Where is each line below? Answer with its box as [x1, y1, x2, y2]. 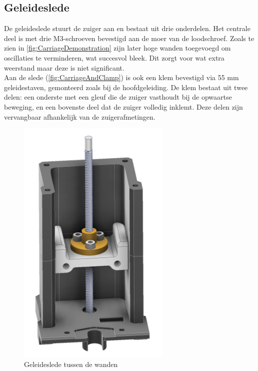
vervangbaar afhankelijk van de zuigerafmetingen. [4, 111, 155, 122]
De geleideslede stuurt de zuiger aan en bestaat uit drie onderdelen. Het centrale [4, 23, 250, 34]
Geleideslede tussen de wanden [24, 359, 118, 369]
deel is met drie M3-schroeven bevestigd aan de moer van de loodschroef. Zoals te [4, 33, 254, 43]
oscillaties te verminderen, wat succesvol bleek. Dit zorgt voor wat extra [4, 52, 224, 63]
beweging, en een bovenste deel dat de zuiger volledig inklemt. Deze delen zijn [4, 101, 243, 112]
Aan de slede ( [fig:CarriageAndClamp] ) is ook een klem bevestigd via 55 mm [4, 72, 239, 83]
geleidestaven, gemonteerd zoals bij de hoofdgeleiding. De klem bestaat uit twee [4, 82, 248, 92]
